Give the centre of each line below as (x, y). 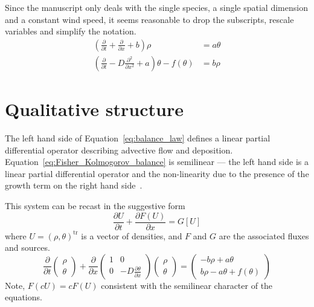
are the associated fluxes (264, 235)
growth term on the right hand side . (74, 185)
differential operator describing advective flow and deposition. (119, 150)
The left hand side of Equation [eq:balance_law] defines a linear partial (138, 137)
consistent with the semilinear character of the (187, 285)
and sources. (27, 247)
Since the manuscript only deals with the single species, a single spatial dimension (156, 7)
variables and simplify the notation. (71, 31)
